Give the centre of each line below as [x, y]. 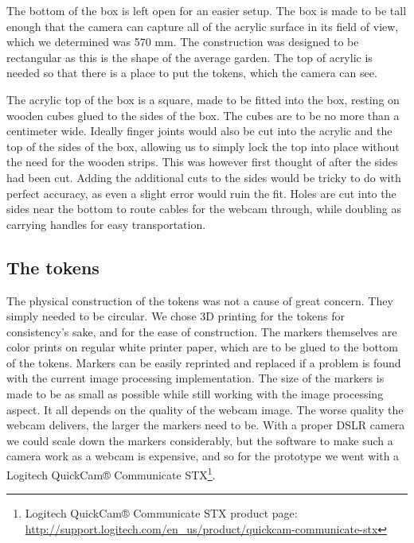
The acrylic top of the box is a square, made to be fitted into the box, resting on [203, 99]
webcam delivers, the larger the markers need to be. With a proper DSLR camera [206, 425]
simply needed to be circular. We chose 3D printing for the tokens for [176, 316]
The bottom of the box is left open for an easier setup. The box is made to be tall [207, 10]
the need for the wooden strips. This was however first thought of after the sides [202, 162]
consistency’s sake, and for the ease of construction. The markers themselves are [202, 331]
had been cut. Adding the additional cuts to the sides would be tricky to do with [204, 177]
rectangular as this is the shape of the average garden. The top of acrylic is [189, 57]
